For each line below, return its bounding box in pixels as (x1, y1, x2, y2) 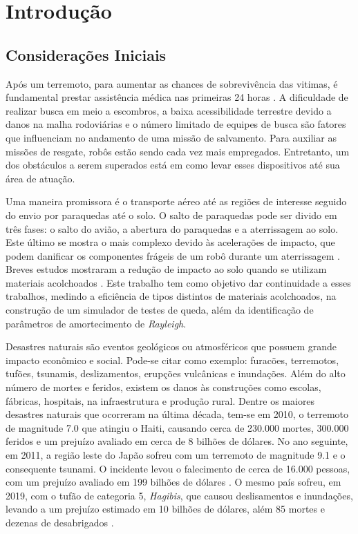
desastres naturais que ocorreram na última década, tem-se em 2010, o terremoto (6, 407, 349, 421)
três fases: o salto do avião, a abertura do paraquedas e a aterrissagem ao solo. (6, 221, 339, 236)
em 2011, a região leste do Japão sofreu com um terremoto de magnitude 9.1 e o (6, 448, 346, 462)
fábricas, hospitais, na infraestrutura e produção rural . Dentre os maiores (6, 393, 315, 408)
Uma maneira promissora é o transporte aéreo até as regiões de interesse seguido (6, 194, 347, 209)
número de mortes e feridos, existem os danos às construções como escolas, (6, 380, 321, 394)
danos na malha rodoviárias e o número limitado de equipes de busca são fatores (6, 117, 346, 131)
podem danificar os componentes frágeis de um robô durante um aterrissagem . (6, 248, 341, 263)
